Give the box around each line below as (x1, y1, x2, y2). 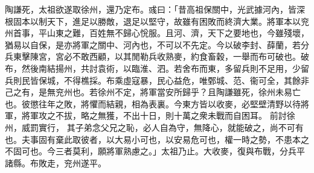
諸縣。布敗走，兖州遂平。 (5, 156, 106, 169)
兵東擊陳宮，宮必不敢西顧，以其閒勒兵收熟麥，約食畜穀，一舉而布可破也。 (5, 50, 301, 63)
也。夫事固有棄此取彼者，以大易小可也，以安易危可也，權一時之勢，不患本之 (5, 133, 309, 145)
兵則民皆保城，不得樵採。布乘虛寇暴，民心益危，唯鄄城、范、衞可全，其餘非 (5, 74, 309, 86)
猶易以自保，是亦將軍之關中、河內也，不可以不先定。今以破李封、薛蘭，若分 (5, 38, 309, 51)
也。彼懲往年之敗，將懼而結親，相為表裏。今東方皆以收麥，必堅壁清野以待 (5, 97, 301, 110)
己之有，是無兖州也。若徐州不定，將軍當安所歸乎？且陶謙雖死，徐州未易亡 (5, 86, 301, 98)
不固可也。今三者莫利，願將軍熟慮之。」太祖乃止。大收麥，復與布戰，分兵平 (5, 145, 305, 157)
